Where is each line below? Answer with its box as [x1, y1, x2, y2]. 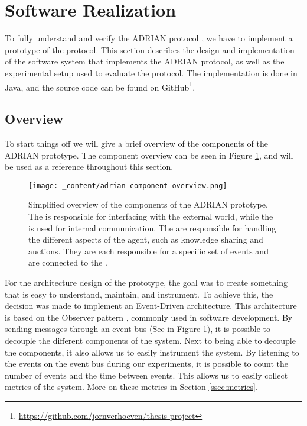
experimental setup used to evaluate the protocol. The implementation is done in [5, 66, 298, 79]
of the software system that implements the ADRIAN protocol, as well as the [5, 55, 285, 67]
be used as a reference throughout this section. [5, 160, 174, 173]
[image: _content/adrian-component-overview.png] [28, 181, 227, 190]
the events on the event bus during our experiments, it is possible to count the [5, 357, 289, 370]
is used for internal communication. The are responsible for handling [28, 221, 276, 234]
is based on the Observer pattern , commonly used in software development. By [5, 311, 293, 323]
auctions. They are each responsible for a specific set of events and [28, 244, 269, 257]
